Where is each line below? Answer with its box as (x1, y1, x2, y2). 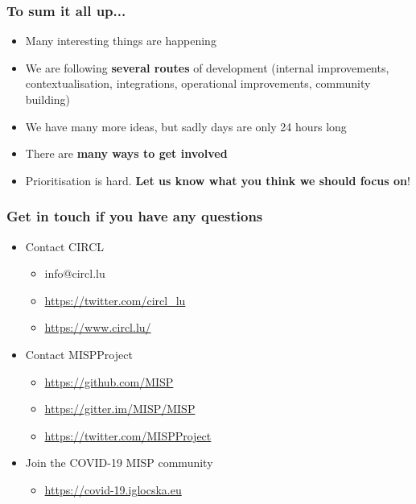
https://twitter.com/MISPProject (44, 427, 212, 444)
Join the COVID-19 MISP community (25, 454, 213, 471)
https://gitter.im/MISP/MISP (44, 400, 196, 417)
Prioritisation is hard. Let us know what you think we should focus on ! (25, 171, 410, 188)
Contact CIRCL (25, 238, 104, 254)
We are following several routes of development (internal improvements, (25, 59, 389, 76)
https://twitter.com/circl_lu (44, 291, 186, 308)
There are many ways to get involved (25, 145, 228, 162)
